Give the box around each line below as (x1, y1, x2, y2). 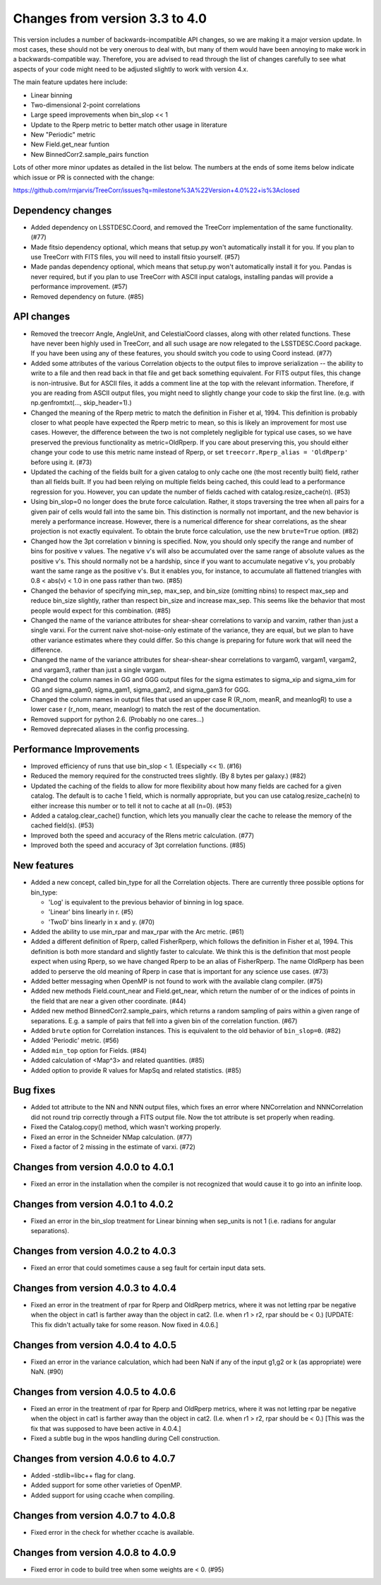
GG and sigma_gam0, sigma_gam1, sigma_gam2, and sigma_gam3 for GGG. (30, 685, 250, 694)
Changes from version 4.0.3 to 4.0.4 (13, 1282, 176, 1294)
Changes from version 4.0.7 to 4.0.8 (13, 1509, 176, 1521)
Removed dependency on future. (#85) (30, 292, 145, 300)
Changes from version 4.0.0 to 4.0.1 (13, 1161, 174, 1173)
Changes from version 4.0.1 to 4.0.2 (13, 1198, 174, 1210)
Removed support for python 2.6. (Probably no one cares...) (30, 714, 205, 724)
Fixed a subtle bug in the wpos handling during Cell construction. (30, 1434, 220, 1443)
